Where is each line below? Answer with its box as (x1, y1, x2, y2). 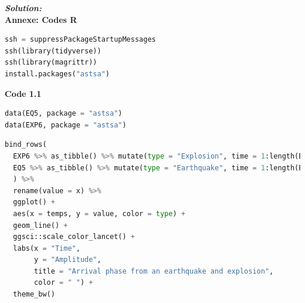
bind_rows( (5, 140, 47, 149)
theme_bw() (13, 290, 55, 299)
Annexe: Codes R (5, 13, 77, 25)
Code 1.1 (5, 87, 42, 99)
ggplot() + (13, 198, 55, 207)
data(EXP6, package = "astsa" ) (5, 120, 127, 129)
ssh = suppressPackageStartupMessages (5, 35, 156, 44)
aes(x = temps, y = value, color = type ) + (13, 209, 185, 218)
